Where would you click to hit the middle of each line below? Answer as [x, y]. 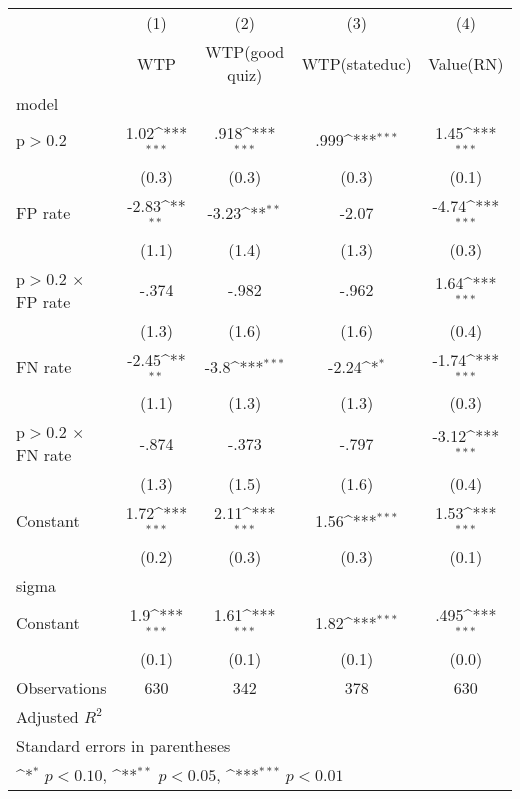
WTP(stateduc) [356, 63]
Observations [61, 687]
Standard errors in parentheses [123, 745]
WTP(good [245, 51]
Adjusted [47, 716]
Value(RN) [466, 63]
